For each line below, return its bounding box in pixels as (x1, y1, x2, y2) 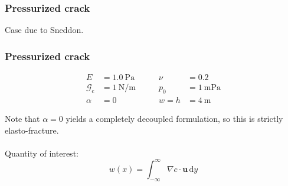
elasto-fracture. (5, 124, 59, 136)
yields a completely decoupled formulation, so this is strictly (66, 112, 283, 124)
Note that (5, 112, 40, 124)
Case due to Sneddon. (5, 24, 84, 36)
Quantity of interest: (5, 147, 78, 159)
